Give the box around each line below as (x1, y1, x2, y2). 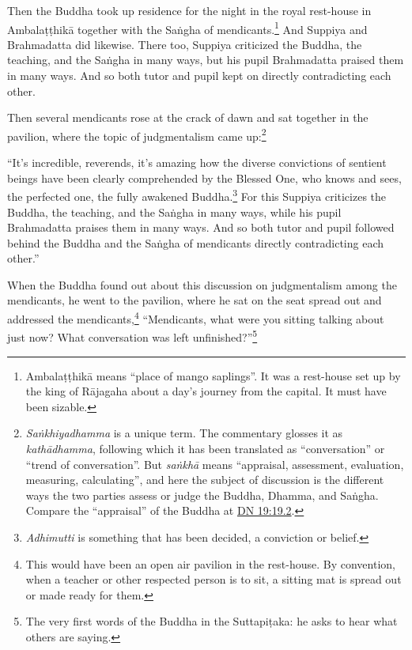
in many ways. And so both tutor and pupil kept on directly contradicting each (7, 67, 391, 84)
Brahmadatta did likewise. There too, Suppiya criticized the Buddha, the (7, 36, 362, 52)
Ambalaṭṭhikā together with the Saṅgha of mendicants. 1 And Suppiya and (7, 18, 368, 37)
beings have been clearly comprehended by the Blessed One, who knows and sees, (7, 169, 402, 186)
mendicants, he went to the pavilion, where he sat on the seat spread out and (7, 292, 382, 308)
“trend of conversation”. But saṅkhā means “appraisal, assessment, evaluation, (25, 455, 404, 472)
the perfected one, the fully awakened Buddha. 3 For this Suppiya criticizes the (7, 186, 387, 204)
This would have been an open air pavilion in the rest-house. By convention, (25, 555, 395, 572)
